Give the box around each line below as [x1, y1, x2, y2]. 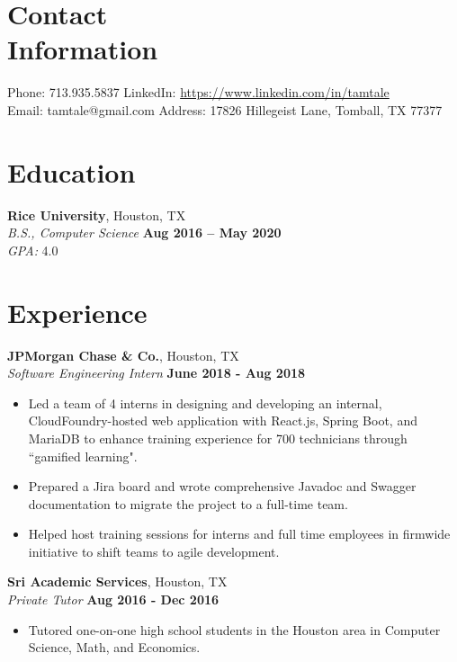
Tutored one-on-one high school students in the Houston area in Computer [28, 620, 441, 639]
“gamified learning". [28, 446, 138, 465]
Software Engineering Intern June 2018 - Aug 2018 [7, 363, 306, 382]
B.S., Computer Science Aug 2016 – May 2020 [7, 223, 282, 242]
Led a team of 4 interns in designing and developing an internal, [28, 393, 382, 412]
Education [7, 153, 136, 190]
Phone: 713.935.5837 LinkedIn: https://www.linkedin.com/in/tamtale [7, 83, 390, 102]
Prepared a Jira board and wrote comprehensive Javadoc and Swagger [28, 477, 417, 496]
